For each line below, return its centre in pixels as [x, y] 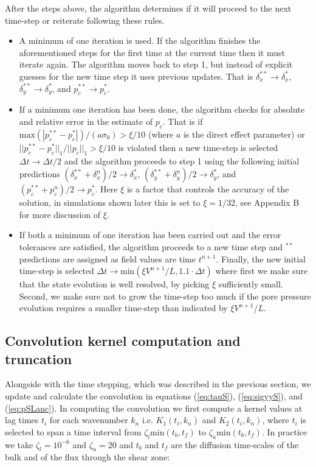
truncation [39, 358]
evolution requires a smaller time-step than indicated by [123, 308]
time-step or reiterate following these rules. [85, 20]
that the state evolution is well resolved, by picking [114, 284]
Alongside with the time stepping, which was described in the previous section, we [158, 384]
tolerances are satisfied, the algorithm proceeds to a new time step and [151, 246]
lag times [22, 420]
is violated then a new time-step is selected [198, 147]
